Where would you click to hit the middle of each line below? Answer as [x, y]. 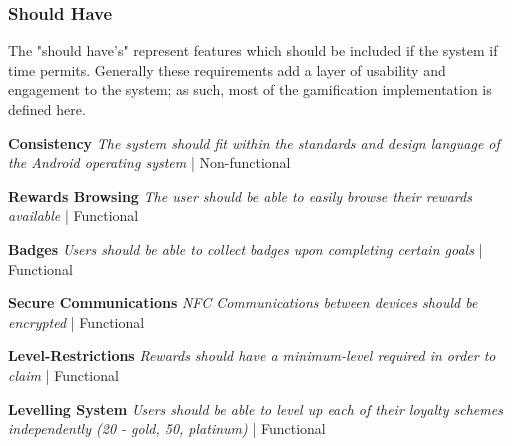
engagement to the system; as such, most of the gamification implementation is [250, 89]
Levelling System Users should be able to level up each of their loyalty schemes [255, 408]
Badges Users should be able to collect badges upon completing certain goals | [245, 248]
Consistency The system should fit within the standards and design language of [254, 142]
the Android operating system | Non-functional [149, 162]
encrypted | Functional [76, 321]
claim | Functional [63, 374]
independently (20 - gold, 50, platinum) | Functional [167, 428]
